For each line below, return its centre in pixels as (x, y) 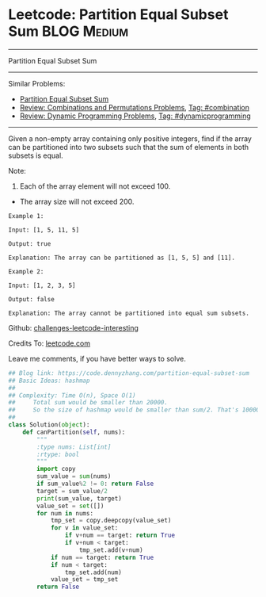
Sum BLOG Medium (68, 31)
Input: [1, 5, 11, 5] (44, 230)
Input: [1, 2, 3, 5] (42, 285)
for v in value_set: (84, 528)
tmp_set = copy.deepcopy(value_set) (111, 521)
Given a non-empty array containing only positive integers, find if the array (130, 138)
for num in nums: (65, 513)
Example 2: (26, 271)
